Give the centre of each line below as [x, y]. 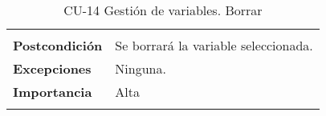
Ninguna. [141, 68]
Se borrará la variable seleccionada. [214, 45]
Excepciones [52, 68]
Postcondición [58, 45]
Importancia [53, 92]
